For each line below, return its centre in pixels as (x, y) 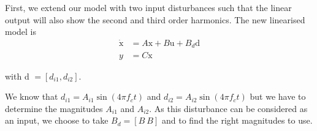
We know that (32, 96)
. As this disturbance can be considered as (228, 108)
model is (21, 32)
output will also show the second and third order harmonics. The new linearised (155, 19)
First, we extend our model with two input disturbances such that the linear (148, 7)
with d (17, 76)
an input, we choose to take (57, 120)
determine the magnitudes (54, 108)
